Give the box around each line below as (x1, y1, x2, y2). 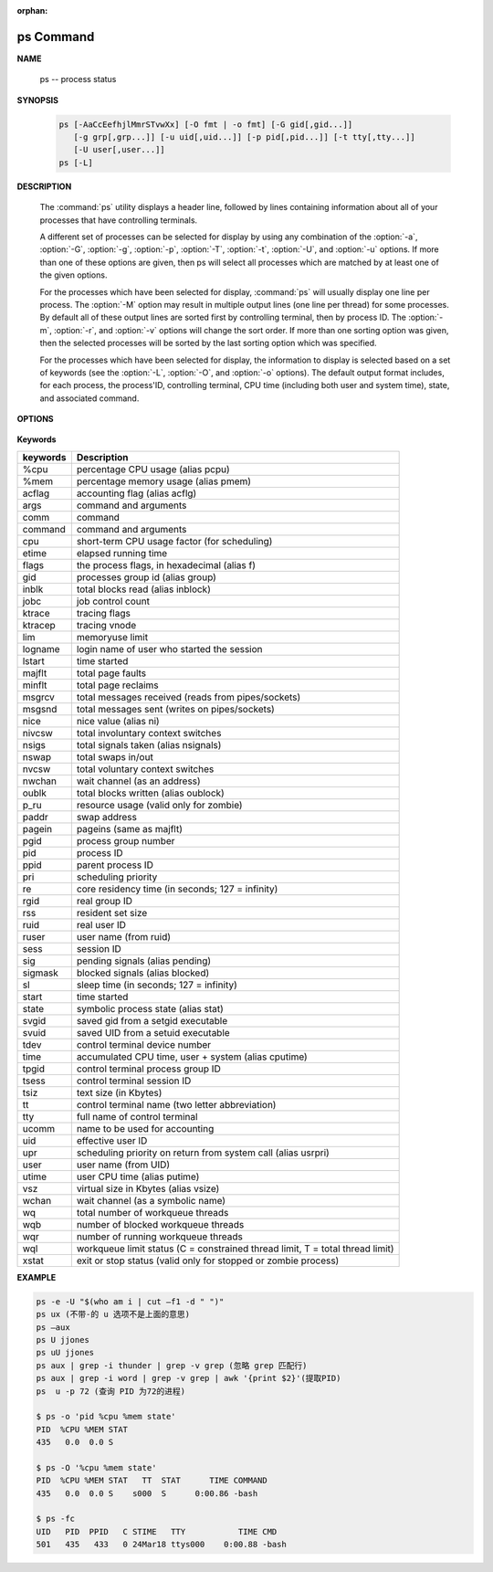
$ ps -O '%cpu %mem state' (36, 1462, 157, 1472)
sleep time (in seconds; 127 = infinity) (76, 978, 237, 991)
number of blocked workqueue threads (76, 1218, 245, 1230)
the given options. (39, 269, 108, 280)
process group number (76, 834, 175, 847)
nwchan (22, 775, 58, 787)
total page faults (76, 667, 147, 680)
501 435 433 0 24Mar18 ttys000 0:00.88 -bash (36, 1539, 287, 1550)
